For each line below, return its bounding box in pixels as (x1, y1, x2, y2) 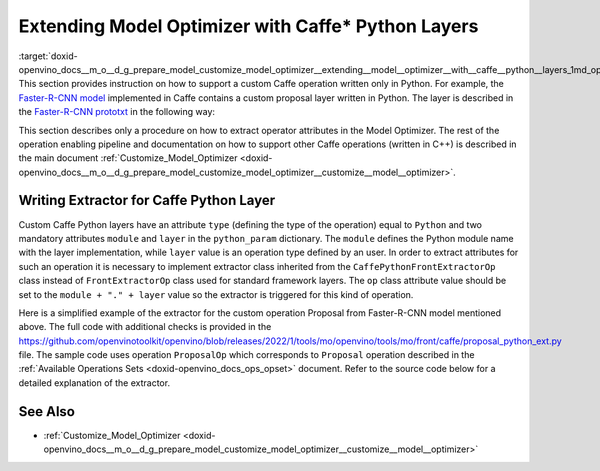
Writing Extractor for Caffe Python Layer (18, 192, 276, 209)
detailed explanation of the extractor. (18, 376, 170, 389)
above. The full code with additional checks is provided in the (18, 321, 272, 333)
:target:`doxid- (18, 50, 79, 62)
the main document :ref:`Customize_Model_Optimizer (18, 152, 238, 164)
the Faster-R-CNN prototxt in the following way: (18, 106, 215, 118)
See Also (18, 403, 75, 420)
